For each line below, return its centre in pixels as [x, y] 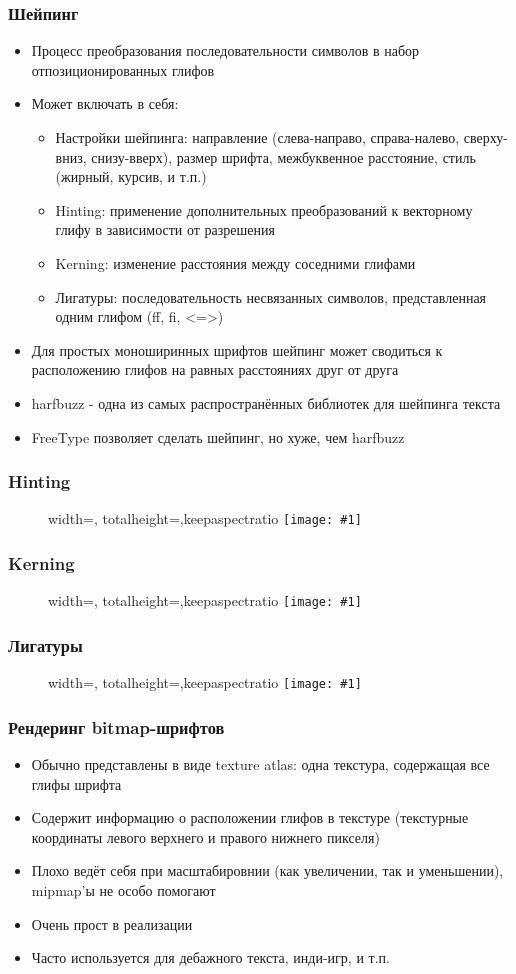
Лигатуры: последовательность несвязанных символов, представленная [271, 296]
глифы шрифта [76, 783]
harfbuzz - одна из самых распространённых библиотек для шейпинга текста [266, 402]
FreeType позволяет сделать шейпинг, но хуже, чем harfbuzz [218, 436]
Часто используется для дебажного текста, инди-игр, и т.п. [210, 957]
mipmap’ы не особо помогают [123, 889]
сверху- [485, 137]
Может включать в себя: [105, 103]
